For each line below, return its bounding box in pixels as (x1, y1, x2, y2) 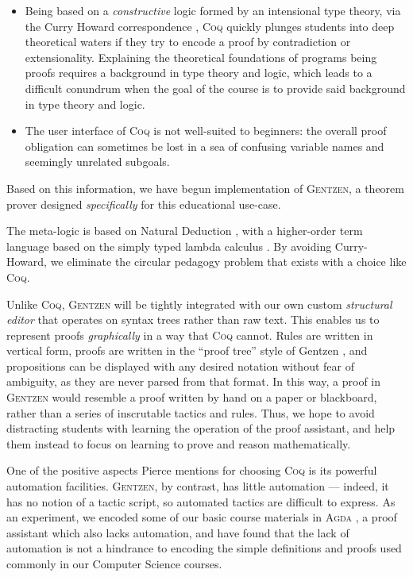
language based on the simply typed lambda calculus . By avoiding (6, 237, 332, 254)
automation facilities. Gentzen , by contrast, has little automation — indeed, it (6, 478, 389, 494)
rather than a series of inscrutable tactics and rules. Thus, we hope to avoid (6, 404, 375, 421)
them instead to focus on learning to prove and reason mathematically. (6, 435, 351, 452)
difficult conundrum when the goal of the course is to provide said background (25, 79, 406, 96)
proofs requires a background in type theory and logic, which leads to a (25, 64, 372, 81)
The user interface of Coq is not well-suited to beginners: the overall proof (25, 122, 387, 139)
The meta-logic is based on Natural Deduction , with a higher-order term (6, 222, 363, 239)
